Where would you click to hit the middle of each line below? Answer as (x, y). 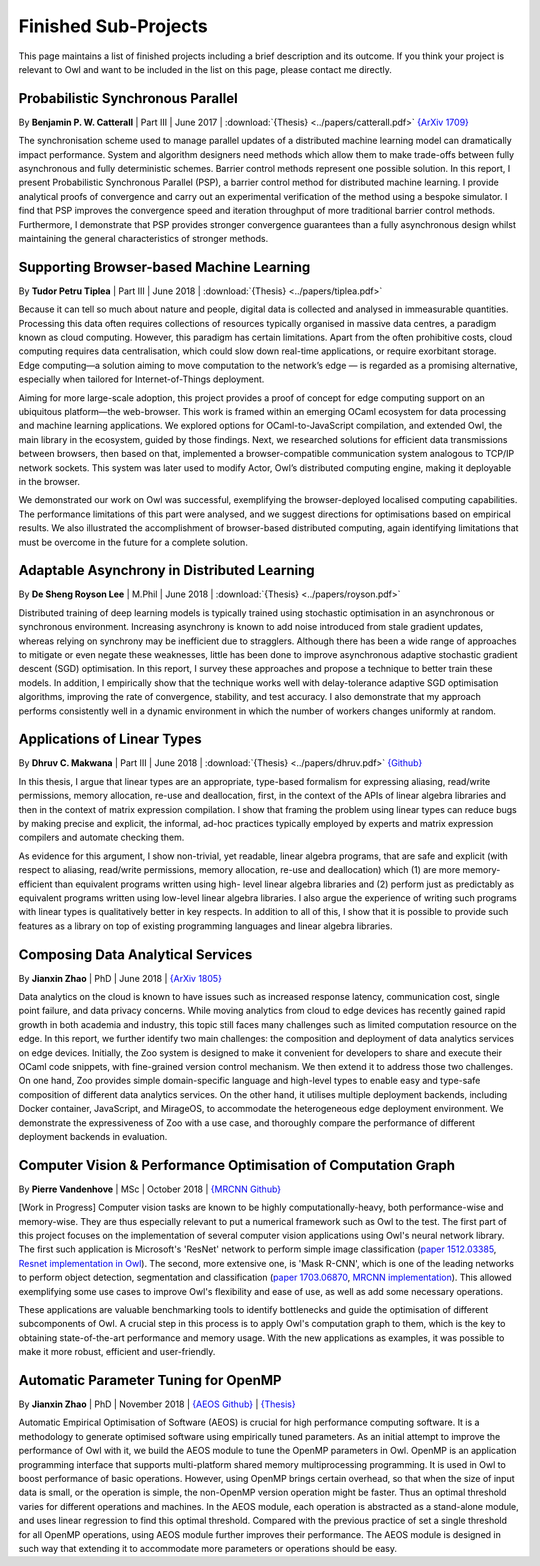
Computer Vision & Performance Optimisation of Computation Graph (236, 1165)
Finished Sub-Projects (113, 26)
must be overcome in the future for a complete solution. (133, 542)
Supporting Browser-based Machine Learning (164, 266)
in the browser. (49, 481)
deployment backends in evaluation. (93, 1136)
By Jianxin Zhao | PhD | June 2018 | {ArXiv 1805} (120, 978)
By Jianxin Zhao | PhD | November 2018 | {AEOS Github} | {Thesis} (157, 1404)
